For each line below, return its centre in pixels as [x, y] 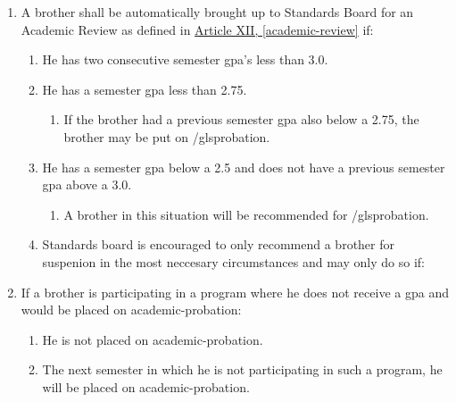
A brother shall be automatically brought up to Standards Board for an [217, 12]
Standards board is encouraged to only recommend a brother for [219, 244]
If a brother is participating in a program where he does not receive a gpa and [235, 292]
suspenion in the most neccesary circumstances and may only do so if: [233, 261]
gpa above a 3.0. [87, 184]
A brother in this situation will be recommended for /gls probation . [246, 214]
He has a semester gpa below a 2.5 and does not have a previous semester [244, 167]
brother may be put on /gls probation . [167, 136]
